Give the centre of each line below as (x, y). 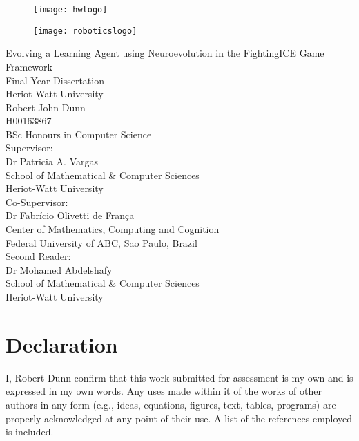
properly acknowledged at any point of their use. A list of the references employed (179, 418)
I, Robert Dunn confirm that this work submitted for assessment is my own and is (179, 377)
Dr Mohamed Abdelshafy (59, 269)
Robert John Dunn (46, 107)
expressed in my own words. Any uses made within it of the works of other (164, 391)
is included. (30, 432)
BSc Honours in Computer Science (79, 134)
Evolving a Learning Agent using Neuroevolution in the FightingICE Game (165, 53)
